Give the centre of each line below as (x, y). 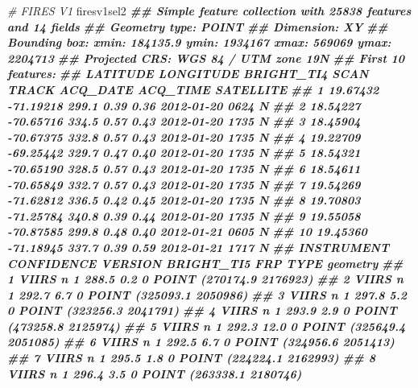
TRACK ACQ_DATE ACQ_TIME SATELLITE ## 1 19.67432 (193, 89)
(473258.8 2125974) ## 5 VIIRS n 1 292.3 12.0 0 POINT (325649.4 (207, 326)
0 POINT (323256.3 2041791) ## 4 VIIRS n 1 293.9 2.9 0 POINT (202, 310)
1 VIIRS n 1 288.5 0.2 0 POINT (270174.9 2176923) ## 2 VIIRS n (205, 279)
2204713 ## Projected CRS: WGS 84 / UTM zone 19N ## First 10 (206, 58)
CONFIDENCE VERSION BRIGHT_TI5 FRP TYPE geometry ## (205, 263)
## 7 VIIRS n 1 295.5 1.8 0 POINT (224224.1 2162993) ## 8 (191, 358)
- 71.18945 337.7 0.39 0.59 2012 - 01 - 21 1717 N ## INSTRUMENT (199, 247)
